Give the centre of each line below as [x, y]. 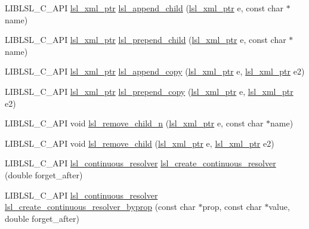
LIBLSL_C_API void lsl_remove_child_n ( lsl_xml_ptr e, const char [134, 123]
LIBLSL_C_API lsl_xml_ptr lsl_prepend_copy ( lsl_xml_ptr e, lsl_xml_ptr [149, 91]
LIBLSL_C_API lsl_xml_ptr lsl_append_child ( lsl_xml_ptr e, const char [144, 8]
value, [279, 207]
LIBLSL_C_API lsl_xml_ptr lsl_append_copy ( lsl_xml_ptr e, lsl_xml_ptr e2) [155, 71]
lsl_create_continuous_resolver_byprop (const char [100, 207]
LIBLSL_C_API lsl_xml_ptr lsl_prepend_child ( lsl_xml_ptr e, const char [146, 40]
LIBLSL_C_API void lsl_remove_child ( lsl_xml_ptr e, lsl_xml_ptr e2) [140, 143]
